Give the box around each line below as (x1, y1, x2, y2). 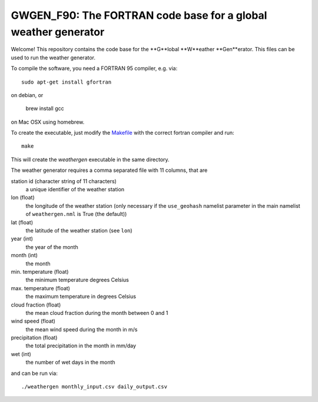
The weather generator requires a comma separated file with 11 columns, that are (11, 167, 208, 174)
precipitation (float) (11, 334, 58, 341)
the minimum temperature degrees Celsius (25, 277, 129, 284)
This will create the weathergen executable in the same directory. (11, 156, 170, 163)
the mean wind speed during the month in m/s (25, 325, 138, 333)
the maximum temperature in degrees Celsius (25, 293, 137, 300)
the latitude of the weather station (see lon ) (25, 227, 132, 234)
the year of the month (25, 243, 79, 250)
